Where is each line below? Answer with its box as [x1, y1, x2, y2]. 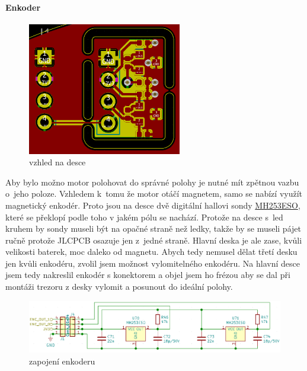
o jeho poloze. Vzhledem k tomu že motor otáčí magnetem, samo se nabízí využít [5, 187, 303, 200]
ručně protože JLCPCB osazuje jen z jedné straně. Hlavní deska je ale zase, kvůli [5, 234, 302, 246]
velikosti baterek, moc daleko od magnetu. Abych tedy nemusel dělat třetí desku [5, 245, 298, 258]
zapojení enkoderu [29, 354, 95, 367]
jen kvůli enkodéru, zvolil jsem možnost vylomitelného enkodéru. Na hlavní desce [5, 257, 300, 269]
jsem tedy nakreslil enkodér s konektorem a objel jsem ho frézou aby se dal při [5, 268, 290, 281]
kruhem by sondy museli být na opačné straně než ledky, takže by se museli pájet [5, 222, 301, 235]
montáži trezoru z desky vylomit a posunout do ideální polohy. [5, 280, 233, 293]
